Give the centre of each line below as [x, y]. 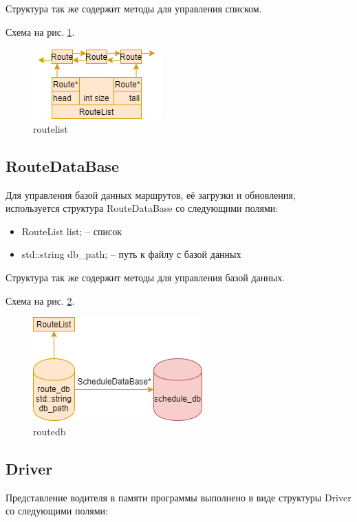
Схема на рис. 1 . [40, 31]
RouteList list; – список [72, 231]
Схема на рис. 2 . [40, 300]
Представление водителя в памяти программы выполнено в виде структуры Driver [178, 497]
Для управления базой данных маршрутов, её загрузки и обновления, [151, 194]
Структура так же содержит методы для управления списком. [134, 8]
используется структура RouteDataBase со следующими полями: [142, 208]
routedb [50, 431]
